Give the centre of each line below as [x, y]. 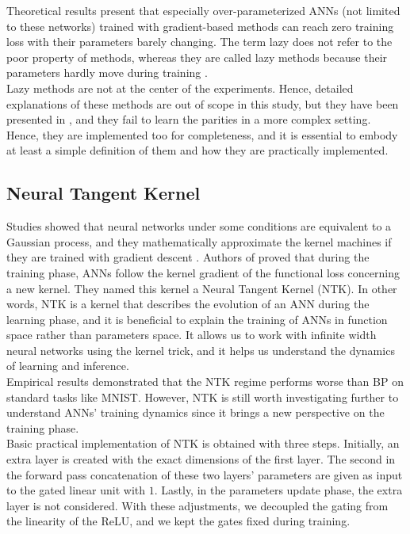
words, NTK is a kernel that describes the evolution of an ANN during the [188, 304]
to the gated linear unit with [76, 490]
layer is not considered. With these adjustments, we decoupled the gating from [197, 505]
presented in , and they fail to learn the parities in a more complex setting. [189, 119]
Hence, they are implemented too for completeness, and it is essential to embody [202, 134]
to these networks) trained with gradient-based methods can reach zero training [200, 26]
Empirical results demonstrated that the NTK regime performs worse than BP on [205, 381]
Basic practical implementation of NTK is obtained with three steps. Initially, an [203, 443]
